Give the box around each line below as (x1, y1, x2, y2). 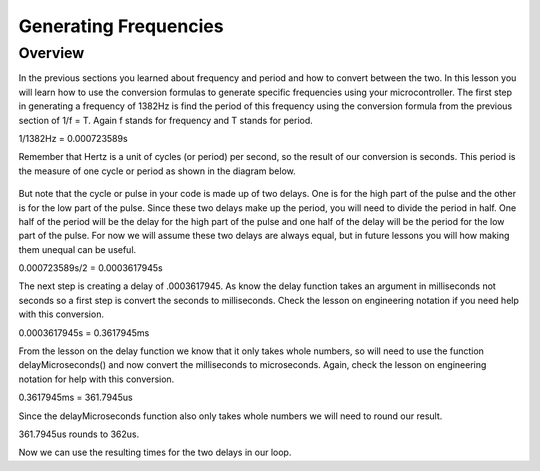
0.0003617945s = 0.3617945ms (18, 326, 150, 339)
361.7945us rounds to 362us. (18, 428, 140, 440)
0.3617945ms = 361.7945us (18, 391, 134, 404)
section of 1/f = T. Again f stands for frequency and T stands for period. (18, 114, 314, 126)
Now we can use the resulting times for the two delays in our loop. (18, 446, 292, 459)
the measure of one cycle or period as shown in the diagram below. (18, 165, 297, 177)
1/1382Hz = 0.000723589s (18, 132, 129, 144)
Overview (18, 44, 85, 62)
